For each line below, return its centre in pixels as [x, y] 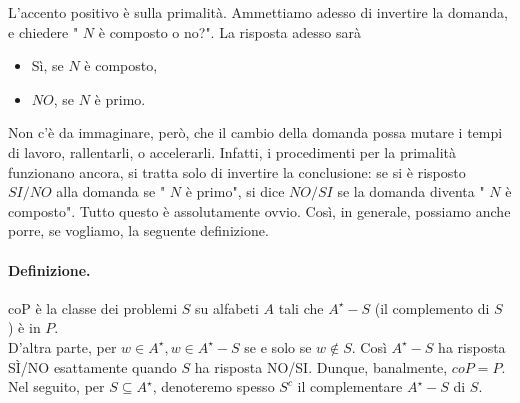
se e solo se [278, 346]
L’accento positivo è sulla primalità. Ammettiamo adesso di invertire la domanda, [258, 12]
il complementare [350, 386]
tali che [301, 307]
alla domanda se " [111, 191]
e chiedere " [43, 31]
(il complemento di [432, 307]
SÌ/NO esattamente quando [92, 366]
